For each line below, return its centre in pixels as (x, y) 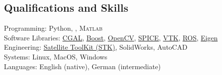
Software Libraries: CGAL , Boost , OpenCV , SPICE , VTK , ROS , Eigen (111, 37)
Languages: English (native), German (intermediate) (82, 66)
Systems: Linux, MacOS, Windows (56, 56)
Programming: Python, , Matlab (53, 28)
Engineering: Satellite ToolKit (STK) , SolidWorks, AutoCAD (96, 47)
